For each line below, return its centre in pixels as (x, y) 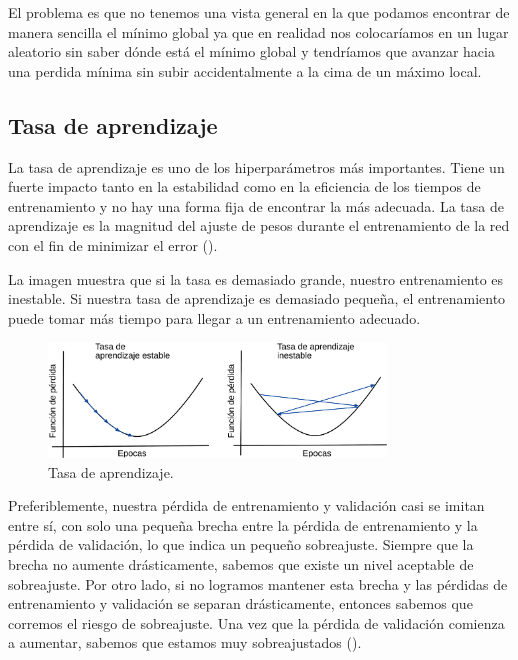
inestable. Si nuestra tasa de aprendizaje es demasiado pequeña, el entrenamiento (257, 298)
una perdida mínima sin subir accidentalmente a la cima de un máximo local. (245, 70)
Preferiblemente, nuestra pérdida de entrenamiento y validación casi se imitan (246, 505)
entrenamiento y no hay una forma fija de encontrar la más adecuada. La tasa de (256, 205)
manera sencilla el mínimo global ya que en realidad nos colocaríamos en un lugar (258, 31)
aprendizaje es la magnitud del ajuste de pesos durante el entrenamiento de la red (259, 225)
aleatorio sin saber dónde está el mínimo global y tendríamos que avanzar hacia (251, 51)
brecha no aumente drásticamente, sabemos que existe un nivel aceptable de (241, 564)
